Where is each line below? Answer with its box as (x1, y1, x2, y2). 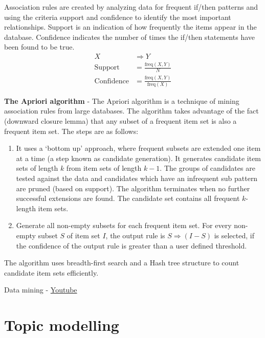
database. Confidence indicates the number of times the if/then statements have (4, 31, 255, 42)
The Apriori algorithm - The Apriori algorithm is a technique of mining (4, 95, 239, 106)
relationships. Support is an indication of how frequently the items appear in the (4, 21, 257, 32)
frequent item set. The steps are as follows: (4, 125, 139, 136)
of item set (67, 230, 100, 240)
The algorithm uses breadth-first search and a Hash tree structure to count (4, 257, 239, 268)
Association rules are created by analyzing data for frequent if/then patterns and (4, 2, 258, 12)
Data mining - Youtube (4, 284, 77, 295)
